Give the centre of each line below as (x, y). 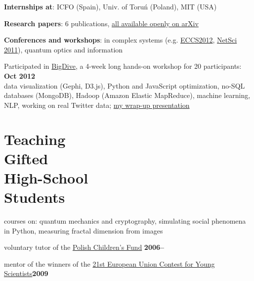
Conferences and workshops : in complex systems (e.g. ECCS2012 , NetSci (121, 40)
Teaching (35, 139)
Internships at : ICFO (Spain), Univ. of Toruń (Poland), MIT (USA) (110, 6)
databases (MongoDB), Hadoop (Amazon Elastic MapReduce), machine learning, (127, 95)
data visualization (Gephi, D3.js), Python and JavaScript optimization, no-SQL (125, 85)
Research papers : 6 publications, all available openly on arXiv (101, 23)
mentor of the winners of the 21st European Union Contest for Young (109, 263)
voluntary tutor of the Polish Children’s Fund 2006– (84, 247)
